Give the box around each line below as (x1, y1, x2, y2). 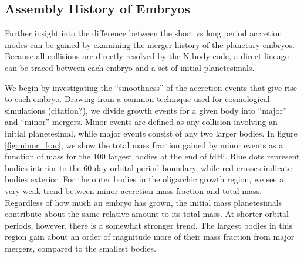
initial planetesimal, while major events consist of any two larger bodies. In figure (5, 127, 298, 139)
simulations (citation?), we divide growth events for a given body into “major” (5, 104, 287, 116)
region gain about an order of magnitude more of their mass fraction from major (5, 230, 295, 243)
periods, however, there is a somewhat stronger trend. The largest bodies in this (5, 219, 293, 231)
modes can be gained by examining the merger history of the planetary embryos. (5, 38, 295, 50)
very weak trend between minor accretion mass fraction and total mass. (5, 184, 262, 196)
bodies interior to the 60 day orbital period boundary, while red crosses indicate (5, 161, 292, 174)
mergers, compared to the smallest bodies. (5, 242, 156, 254)
